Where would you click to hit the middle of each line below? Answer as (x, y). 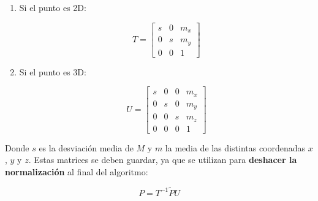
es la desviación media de (86, 147)
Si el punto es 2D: (53, 7)
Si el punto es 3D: (53, 71)
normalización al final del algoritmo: (77, 171)
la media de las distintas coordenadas (235, 147)
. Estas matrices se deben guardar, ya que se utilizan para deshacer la (163, 160)
